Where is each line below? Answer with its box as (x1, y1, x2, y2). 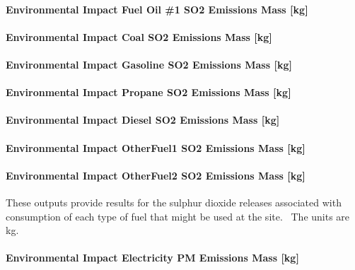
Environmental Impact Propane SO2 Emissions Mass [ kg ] (6, 85, 291, 100)
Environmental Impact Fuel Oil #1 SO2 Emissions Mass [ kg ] (6, 1, 308, 16)
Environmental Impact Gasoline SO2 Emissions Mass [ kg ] (6, 57, 292, 71)
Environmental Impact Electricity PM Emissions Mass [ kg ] (6, 250, 299, 265)
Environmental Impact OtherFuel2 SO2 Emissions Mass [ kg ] (6, 168, 305, 182)
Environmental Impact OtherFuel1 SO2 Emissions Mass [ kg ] (6, 140, 305, 155)
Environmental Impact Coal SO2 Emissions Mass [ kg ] (6, 29, 272, 44)
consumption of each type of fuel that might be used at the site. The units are (6, 209, 350, 223)
